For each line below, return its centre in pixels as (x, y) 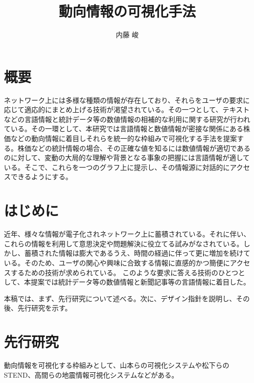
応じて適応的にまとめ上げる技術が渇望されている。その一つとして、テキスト (127, 109)
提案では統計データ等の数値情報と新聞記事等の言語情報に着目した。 (140, 282)
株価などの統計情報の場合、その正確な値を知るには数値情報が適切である (134, 148)
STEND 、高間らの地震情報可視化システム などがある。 (91, 374)
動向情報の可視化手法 (127, 11)
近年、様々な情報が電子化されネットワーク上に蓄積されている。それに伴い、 (127, 234)
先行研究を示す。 (45, 308)
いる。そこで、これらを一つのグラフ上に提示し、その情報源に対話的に (117, 167)
